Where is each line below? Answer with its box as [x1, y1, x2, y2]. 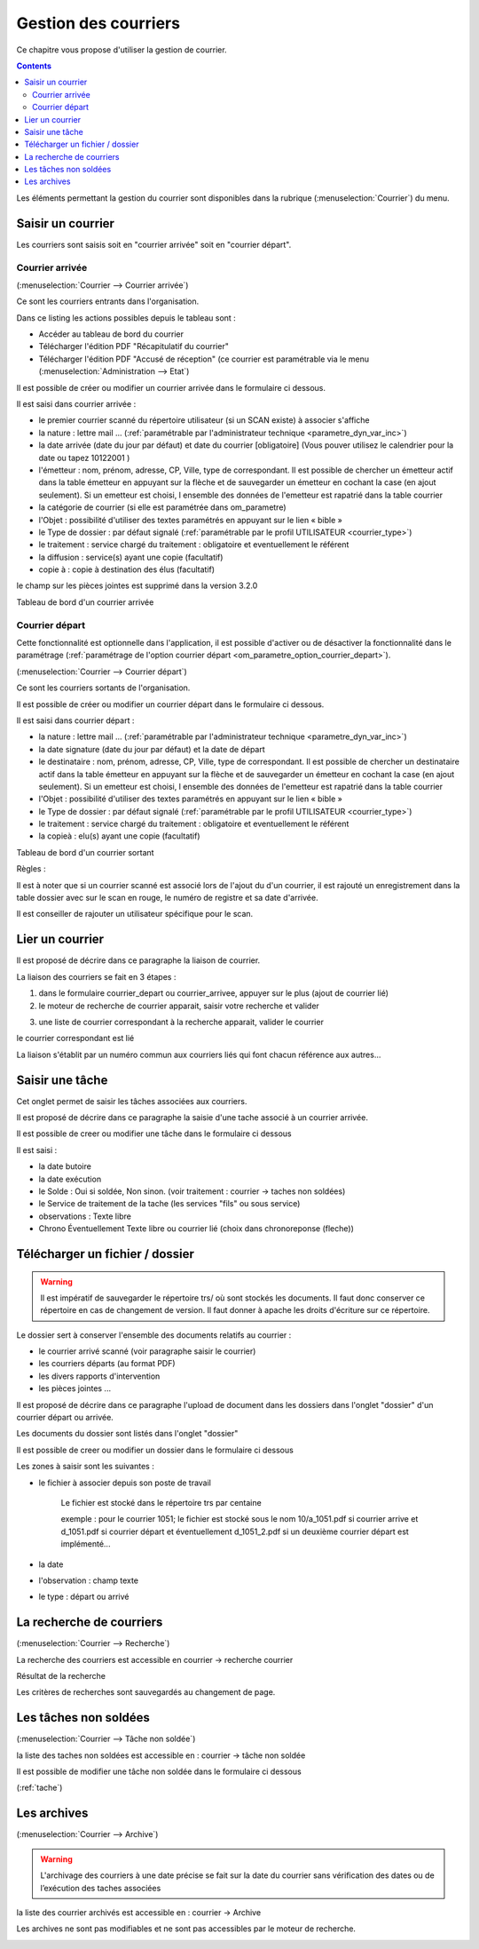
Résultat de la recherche [16, 1671, 106, 1682]
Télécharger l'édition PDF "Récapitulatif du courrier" [38, 341, 230, 352]
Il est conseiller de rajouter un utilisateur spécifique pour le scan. [16, 909, 254, 919]
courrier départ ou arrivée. [16, 1412, 114, 1423]
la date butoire [38, 1161, 92, 1172]
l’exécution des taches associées [40, 1882, 161, 1893]
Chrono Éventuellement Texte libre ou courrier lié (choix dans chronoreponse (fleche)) [38, 1223, 354, 1234]
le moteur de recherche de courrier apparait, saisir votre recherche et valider [38, 1000, 319, 1011]
